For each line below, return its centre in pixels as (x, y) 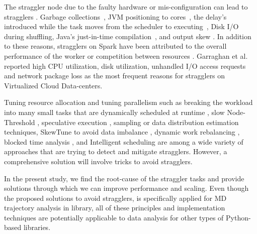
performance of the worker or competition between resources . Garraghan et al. (126, 55)
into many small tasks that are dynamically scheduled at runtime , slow (114, 112)
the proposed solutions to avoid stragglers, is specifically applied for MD (115, 198)
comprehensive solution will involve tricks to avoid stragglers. (98, 161)
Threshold (20, 122)
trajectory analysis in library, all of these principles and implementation (115, 208)
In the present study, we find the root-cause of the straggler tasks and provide (124, 178)
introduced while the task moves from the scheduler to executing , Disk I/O (121, 26)
